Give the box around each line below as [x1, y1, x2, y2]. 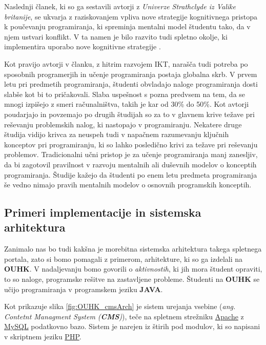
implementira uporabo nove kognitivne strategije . [4, 41, 161, 52]
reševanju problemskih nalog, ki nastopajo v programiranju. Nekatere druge [4, 119, 242, 129]
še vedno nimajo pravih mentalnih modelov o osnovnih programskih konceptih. [4, 179, 252, 190]
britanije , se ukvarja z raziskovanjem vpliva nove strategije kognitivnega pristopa [4, 11, 257, 22]
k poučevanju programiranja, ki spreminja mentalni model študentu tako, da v [4, 21, 251, 32]
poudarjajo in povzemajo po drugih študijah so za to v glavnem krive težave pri [4, 108, 255, 119]
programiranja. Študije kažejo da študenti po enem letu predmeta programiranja [4, 169, 257, 180]
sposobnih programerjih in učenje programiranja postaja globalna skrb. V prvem [4, 68, 257, 79]
